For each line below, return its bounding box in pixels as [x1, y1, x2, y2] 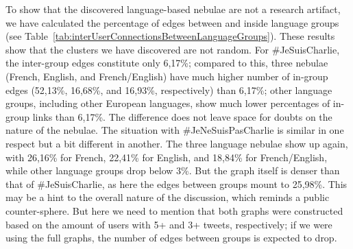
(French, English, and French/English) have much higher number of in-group [5, 69, 328, 83]
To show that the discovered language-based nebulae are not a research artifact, [5, 2, 341, 16]
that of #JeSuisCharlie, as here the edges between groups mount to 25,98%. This [5, 176, 348, 191]
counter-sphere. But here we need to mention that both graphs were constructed [5, 203, 343, 217]
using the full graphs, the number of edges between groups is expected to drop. [5, 230, 337, 245]
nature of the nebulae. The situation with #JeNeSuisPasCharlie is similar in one [5, 123, 344, 137]
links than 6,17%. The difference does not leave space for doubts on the [32, 109, 332, 123]
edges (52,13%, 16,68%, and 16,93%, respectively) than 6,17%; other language [5, 82, 332, 97]
